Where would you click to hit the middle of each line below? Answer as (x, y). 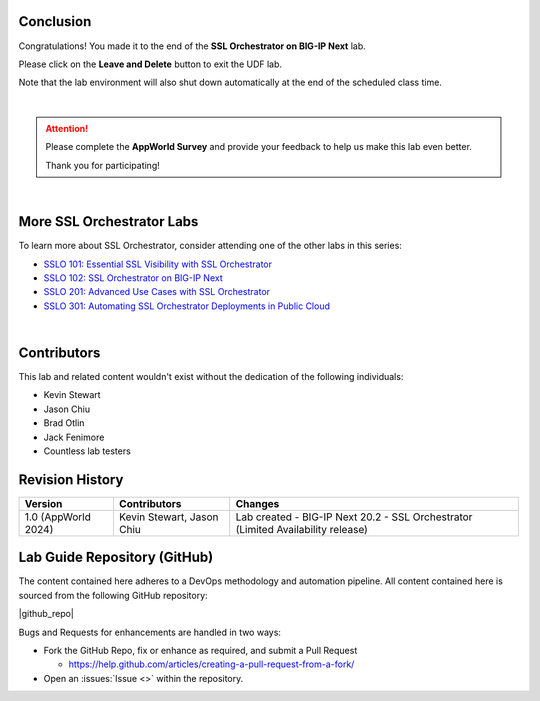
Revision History (71, 479)
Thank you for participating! (102, 165)
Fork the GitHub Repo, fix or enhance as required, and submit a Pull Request (200, 650)
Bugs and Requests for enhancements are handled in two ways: (150, 632)
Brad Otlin (64, 423)
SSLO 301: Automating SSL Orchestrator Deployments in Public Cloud (186, 306)
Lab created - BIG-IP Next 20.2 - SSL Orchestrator (354, 517)
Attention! (67, 129)
